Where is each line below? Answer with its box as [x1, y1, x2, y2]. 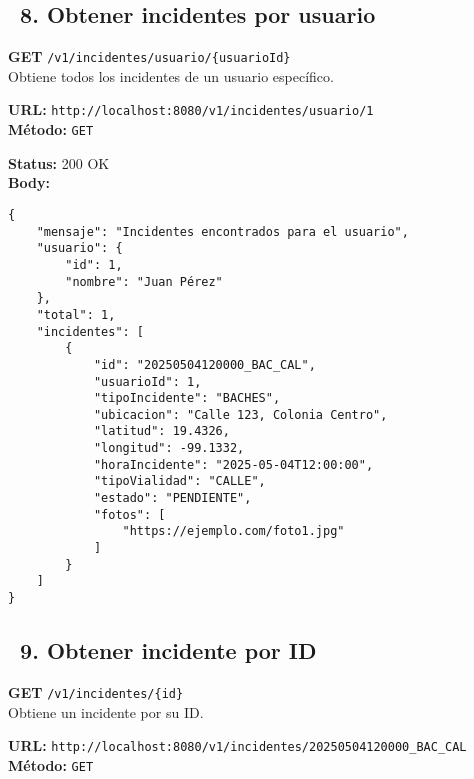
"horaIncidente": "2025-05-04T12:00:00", [93, 457, 374, 472]
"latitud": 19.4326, [93, 424, 230, 439]
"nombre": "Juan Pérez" [65, 274, 223, 289]
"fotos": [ [93, 507, 166, 522]
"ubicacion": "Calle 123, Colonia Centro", [93, 407, 388, 422]
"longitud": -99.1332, [93, 441, 245, 456]
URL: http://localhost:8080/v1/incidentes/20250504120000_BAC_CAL [8, 735, 467, 756]
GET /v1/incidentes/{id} [8, 681, 184, 702]
